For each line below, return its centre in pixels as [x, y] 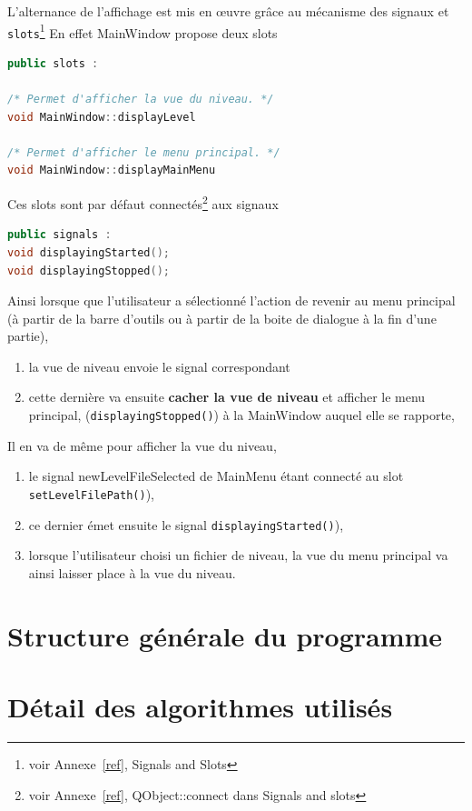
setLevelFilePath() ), [91, 493]
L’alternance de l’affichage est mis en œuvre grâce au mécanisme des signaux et [228, 11]
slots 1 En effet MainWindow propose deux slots [143, 31]
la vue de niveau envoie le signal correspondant [159, 366]
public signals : [59, 235]
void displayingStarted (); [88, 252]
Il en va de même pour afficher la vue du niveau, [142, 445]
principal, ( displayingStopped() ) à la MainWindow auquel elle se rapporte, [241, 415]
